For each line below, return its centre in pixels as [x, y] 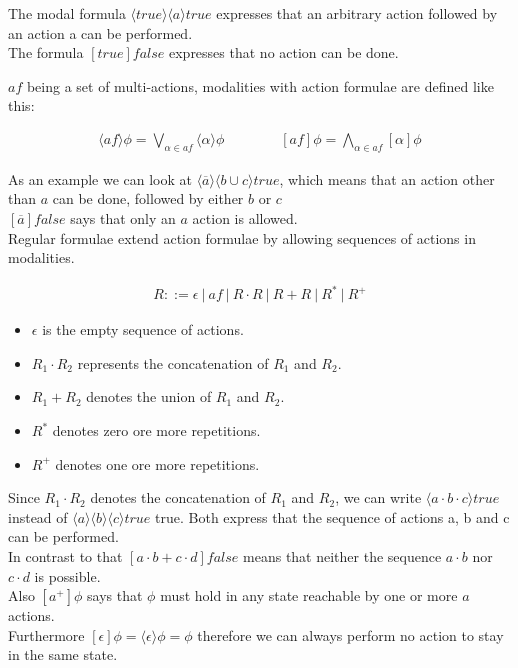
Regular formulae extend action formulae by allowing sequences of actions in [242, 237]
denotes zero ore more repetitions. [156, 430]
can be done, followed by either [148, 198]
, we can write [378, 497]
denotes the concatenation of [178, 497]
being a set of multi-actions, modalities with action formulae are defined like [260, 85]
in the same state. [63, 654]
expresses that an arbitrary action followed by [357, 13]
